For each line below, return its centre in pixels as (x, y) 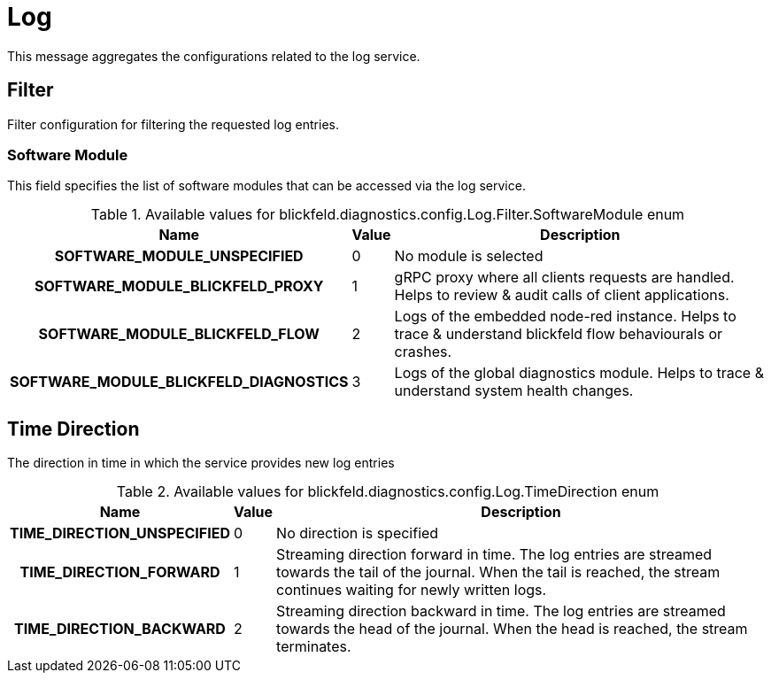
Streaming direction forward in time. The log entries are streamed (494, 555)
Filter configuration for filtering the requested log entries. (173, 124)
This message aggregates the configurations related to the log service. (214, 56)
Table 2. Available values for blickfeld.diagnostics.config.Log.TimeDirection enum (388, 492)
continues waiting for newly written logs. (412, 590)
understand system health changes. (514, 391)
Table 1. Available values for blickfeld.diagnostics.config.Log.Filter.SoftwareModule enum (388, 215)
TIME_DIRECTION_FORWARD (120, 572)
